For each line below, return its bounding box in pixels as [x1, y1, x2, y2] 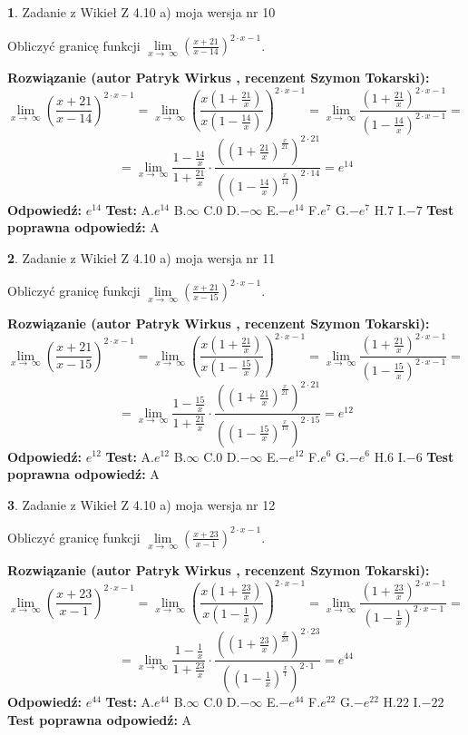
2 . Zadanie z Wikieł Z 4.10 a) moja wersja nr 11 [7, 248, 276, 267]
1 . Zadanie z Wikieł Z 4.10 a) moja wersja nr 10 [7, 3, 276, 21]
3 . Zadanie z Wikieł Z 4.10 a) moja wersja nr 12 [7, 495, 276, 514]
